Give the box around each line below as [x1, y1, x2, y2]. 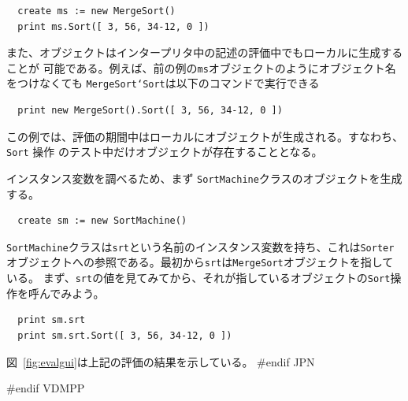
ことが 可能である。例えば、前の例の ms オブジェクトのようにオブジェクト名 [6, 59, 396, 76]
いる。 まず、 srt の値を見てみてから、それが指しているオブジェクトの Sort [6, 269, 391, 286]
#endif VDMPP [6, 380, 85, 396]
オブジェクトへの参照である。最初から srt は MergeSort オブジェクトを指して [6, 254, 394, 270]
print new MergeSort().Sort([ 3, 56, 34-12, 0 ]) [17, 105, 283, 117]
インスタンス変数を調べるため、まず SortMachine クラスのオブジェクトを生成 [6, 169, 402, 186]
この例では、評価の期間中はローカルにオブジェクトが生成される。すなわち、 [6, 128, 403, 144]
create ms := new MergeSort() [17, 6, 176, 17]
